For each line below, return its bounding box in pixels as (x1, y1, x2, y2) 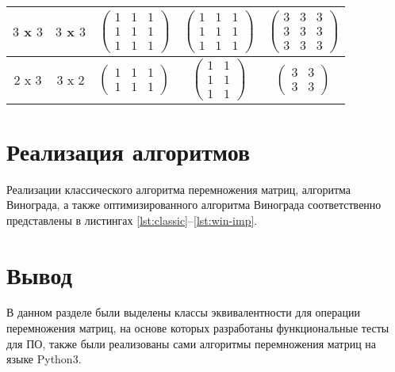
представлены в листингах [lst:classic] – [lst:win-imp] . (6, 211, 258, 228)
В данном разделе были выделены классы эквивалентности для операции (6, 304, 360, 321)
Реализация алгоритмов (6, 135, 251, 167)
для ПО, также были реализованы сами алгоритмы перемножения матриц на (6, 335, 377, 351)
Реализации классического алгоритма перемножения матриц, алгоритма (6, 180, 351, 197)
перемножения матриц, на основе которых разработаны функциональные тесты (6, 320, 389, 336)
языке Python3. (6, 351, 82, 367)
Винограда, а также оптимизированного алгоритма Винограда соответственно (6, 196, 382, 213)
